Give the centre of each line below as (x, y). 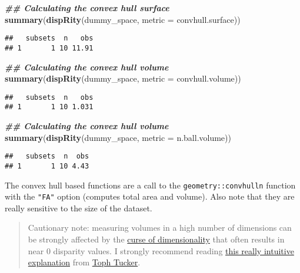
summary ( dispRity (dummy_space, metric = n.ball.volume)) (118, 137)
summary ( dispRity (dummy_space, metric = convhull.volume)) (123, 78)
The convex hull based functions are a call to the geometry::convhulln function (150, 185)
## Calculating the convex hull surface (87, 8)
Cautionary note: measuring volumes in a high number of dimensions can (160, 227)
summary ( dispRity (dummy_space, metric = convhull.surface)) (123, 19)
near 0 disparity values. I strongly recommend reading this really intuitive (161, 250)
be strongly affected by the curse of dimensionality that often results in (156, 239)
